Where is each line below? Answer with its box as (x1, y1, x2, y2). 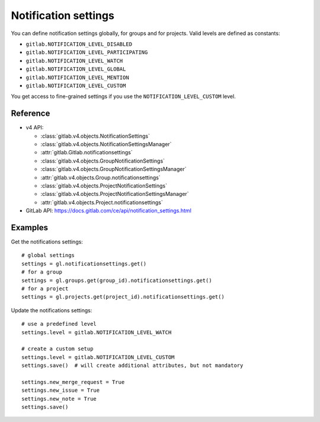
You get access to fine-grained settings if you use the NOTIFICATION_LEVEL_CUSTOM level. (11, 93, 236, 100)
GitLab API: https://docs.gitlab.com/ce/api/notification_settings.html (25, 207, 192, 214)
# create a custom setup (21, 345, 94, 353)
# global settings (21, 252, 75, 259)
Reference (11, 109, 50, 119)
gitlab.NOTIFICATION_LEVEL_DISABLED (25, 40, 133, 47)
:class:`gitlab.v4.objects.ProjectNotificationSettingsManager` (40, 191, 189, 198)
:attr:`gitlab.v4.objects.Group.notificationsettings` (40, 174, 161, 181)
